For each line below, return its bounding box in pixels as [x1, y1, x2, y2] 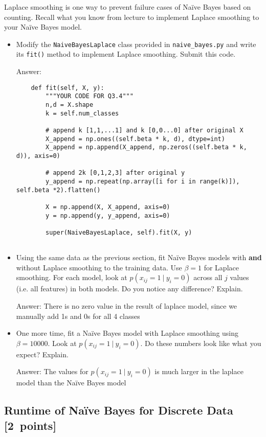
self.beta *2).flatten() [16, 186, 101, 194]
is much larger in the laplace [154, 366, 243, 377]
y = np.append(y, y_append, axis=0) [46, 212, 170, 219]
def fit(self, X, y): [31, 84, 104, 91]
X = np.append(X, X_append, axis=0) [46, 203, 170, 211]
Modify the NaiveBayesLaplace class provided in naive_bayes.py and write [16, 38, 256, 49]
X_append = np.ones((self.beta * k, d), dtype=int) [46, 135, 225, 143]
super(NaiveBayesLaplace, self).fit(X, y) [46, 228, 192, 236]
